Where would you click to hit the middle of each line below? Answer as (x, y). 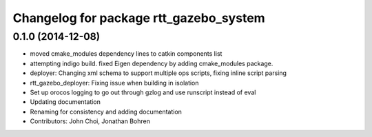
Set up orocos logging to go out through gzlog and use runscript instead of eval (143, 92)
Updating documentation (65, 102)
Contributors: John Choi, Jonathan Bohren (90, 121)
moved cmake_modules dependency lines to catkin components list (126, 54)
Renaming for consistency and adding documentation (106, 112)
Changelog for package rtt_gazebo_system (139, 18)
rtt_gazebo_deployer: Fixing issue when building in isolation (114, 83)
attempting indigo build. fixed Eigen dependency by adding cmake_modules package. (152, 63)
